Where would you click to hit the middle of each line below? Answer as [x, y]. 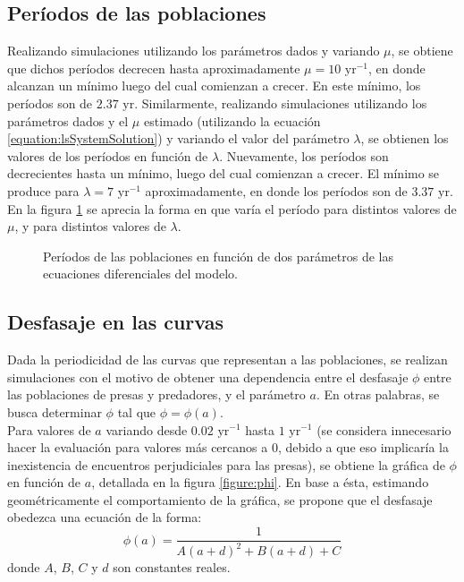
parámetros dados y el [68, 120]
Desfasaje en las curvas [115, 322]
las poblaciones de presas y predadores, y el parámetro [156, 394]
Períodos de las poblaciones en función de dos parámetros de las [218, 256]
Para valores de [49, 429]
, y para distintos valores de [90, 226]
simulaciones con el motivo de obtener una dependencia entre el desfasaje [208, 377]
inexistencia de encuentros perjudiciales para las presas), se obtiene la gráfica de [226, 464]
